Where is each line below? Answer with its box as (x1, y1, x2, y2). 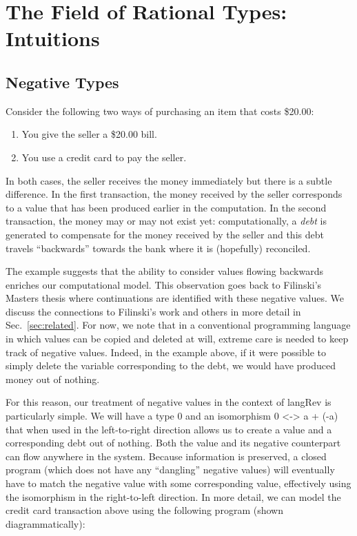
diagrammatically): (6, 516, 85, 530)
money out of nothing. (6, 371, 100, 386)
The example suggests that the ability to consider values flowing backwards (6, 264, 323, 278)
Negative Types (6, 71, 119, 92)
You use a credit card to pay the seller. (21, 150, 187, 164)
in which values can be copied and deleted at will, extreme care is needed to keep (6, 331, 349, 346)
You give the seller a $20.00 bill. (21, 127, 157, 141)
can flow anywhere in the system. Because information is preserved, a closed (6, 449, 327, 463)
